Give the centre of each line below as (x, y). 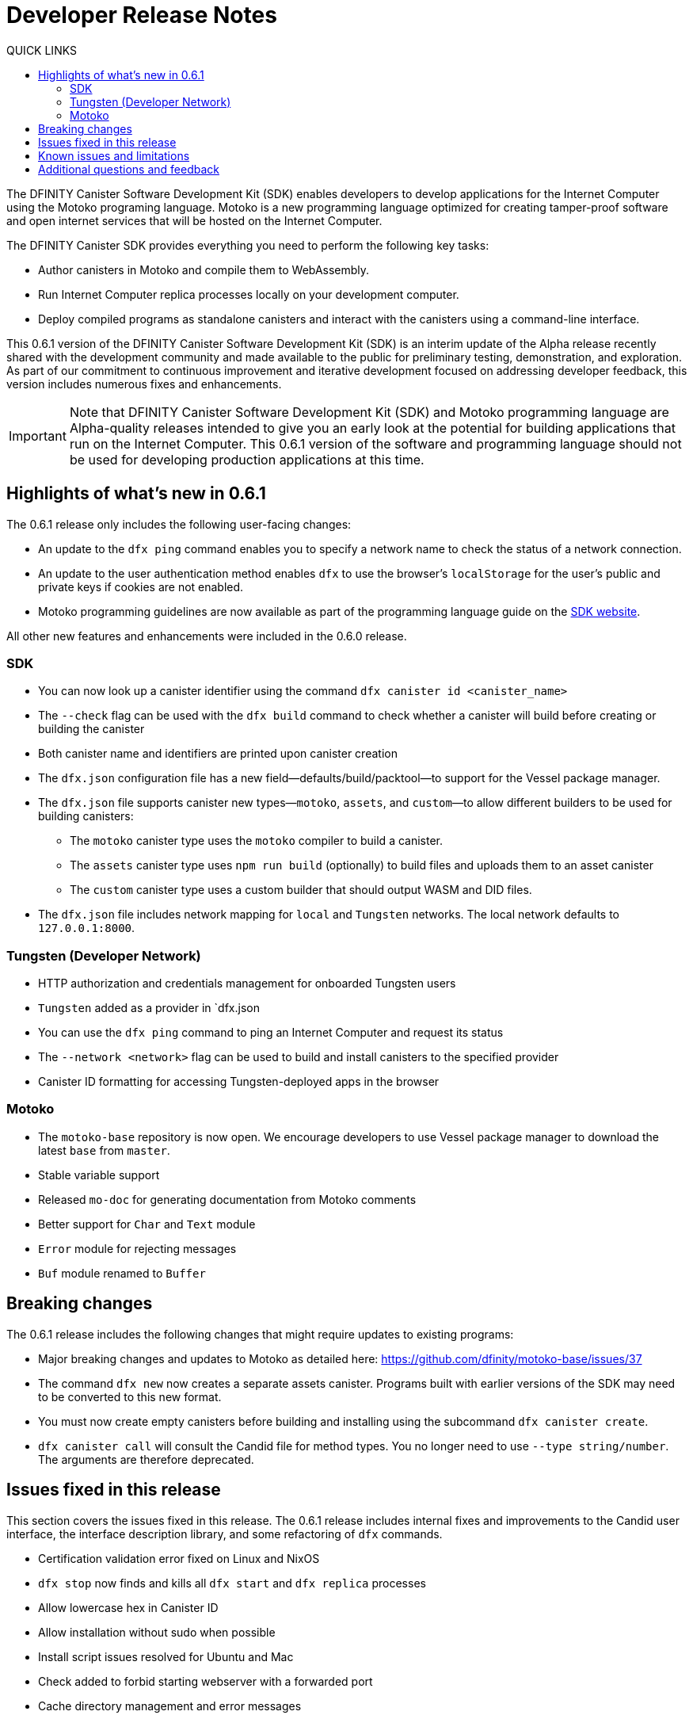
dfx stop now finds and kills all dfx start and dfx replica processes (232, 1583)
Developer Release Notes (142, 15)
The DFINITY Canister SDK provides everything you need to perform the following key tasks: (248, 245)
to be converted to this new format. (130, 1396)
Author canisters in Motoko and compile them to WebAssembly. (204, 269)
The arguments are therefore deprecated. (146, 1459)
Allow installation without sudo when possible (157, 1632)
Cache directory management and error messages (170, 1706)
